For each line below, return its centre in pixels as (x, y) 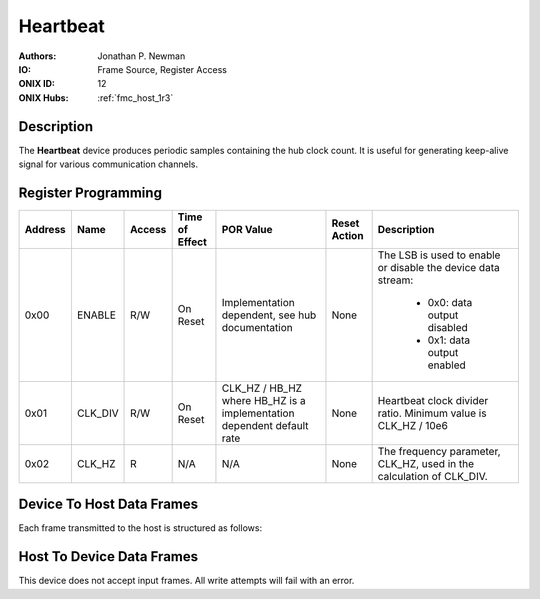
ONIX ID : (36, 84)
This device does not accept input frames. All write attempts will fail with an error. (186, 581)
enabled (447, 365)
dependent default (265, 425)
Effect (192, 242)
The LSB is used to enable (439, 255)
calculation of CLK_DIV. (433, 476)
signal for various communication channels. (108, 164)
